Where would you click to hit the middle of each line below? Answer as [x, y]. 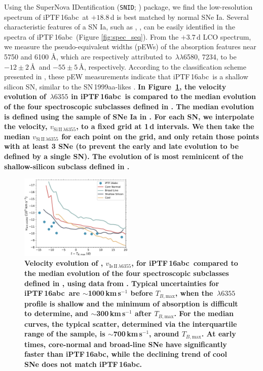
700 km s [128, 334]
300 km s [111, 313]
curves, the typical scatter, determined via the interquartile [131, 323]
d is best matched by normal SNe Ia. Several [179, 17]
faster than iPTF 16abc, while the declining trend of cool [126, 354]
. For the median [204, 313]
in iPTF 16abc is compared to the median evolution [164, 96]
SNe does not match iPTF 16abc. [83, 364]
